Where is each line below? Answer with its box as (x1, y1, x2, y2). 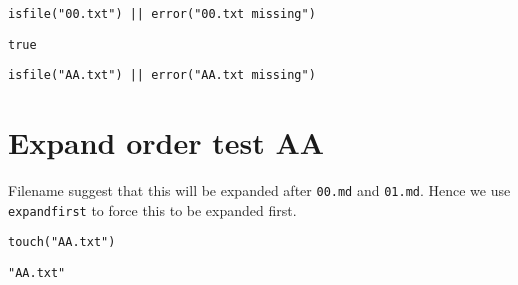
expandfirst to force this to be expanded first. (8, 199, 297, 220)
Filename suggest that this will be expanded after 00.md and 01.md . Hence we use (8, 180, 511, 201)
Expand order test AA (8, 122, 325, 163)
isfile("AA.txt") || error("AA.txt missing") (8, 68, 316, 83)
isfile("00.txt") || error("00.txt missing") (8, 7, 316, 21)
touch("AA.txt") (8, 235, 116, 250)
